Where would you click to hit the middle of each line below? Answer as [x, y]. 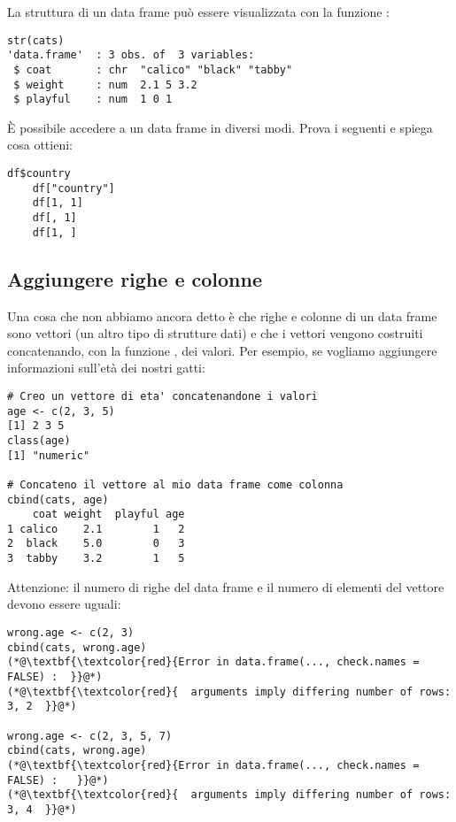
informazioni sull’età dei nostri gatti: [106, 368]
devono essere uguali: [64, 604]
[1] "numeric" [49, 455]
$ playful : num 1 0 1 [93, 100]
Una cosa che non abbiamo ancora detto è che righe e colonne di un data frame [222, 315]
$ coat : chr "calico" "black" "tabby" [153, 69]
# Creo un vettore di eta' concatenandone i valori [162, 396]
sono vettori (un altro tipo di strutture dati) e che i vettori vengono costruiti [215, 333]
